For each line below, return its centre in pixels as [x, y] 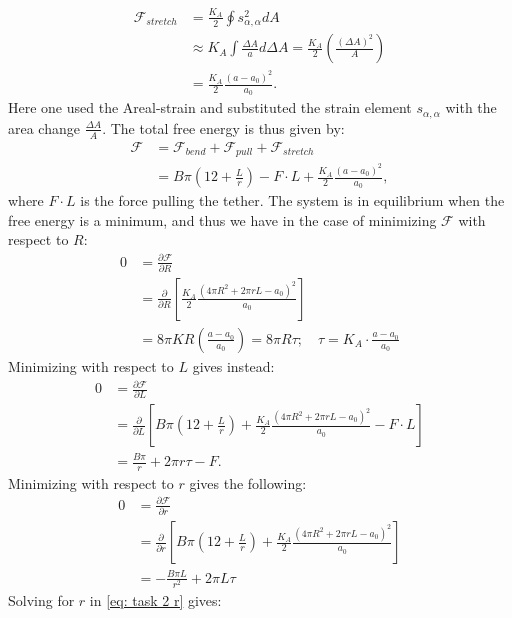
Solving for [41, 600]
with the [471, 107]
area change [44, 127]
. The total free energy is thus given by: [223, 127]
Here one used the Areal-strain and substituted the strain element [210, 107]
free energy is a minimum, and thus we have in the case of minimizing [222, 219]
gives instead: [233, 365]
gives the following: [248, 482]
